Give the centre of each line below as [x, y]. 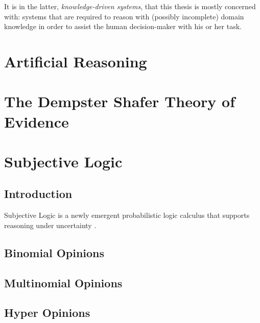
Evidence [37, 121]
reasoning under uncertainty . [50, 225]
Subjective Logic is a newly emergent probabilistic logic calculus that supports [127, 215]
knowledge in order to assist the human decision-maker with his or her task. [123, 26]
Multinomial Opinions [63, 282]
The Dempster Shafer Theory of [120, 101]
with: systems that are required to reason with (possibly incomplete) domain [124, 16]
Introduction [38, 194]
